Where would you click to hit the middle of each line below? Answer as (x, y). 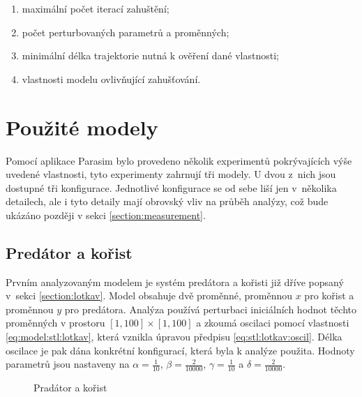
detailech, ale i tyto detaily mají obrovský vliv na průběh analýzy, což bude (167, 201)
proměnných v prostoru (55, 323)
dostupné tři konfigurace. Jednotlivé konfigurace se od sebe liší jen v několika (171, 187)
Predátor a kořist (69, 252)
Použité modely (82, 127)
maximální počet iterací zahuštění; (96, 8)
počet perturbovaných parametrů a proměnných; (126, 32)
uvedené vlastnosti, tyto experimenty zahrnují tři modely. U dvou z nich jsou (171, 174)
